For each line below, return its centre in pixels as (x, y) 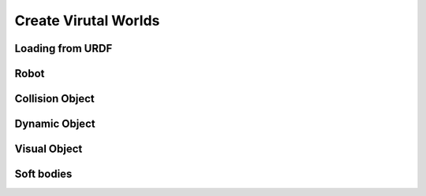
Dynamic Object (55, 124)
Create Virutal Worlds (87, 20)
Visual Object (49, 149)
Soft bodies (43, 174)
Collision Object (54, 99)
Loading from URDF (64, 48)
